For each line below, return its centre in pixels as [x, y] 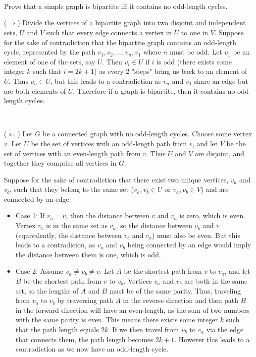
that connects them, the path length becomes [84, 339]
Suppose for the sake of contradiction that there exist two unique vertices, [116, 179]
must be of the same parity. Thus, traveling [175, 290]
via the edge [225, 329]
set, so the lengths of [47, 290]
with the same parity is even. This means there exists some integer [117, 320]
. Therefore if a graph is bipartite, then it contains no [154, 90]
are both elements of [35, 90]
